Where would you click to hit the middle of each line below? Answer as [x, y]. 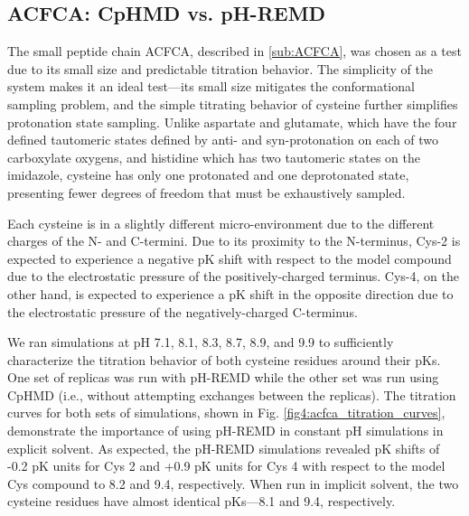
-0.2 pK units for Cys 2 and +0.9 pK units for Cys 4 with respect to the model [226, 466]
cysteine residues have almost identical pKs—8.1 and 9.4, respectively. [202, 501]
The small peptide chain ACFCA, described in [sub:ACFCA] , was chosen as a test [234, 51]
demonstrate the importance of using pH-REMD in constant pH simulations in [225, 431]
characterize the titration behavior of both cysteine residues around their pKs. [224, 359]
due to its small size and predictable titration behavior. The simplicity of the [220, 68]
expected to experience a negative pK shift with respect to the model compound [230, 258]
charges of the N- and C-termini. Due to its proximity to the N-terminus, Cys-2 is [234, 241]
